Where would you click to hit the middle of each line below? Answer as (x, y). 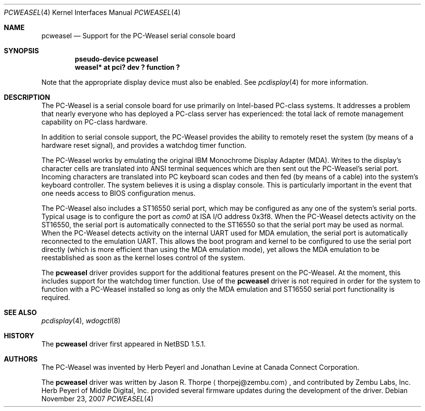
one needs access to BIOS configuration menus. (118, 193)
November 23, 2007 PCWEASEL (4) (98, 399)
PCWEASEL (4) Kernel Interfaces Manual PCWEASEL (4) (92, 12)
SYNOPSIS (22, 51)
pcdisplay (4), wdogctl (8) (81, 321)
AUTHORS (21, 359)
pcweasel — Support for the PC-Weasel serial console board (139, 36)
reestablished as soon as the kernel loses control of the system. (143, 258)
